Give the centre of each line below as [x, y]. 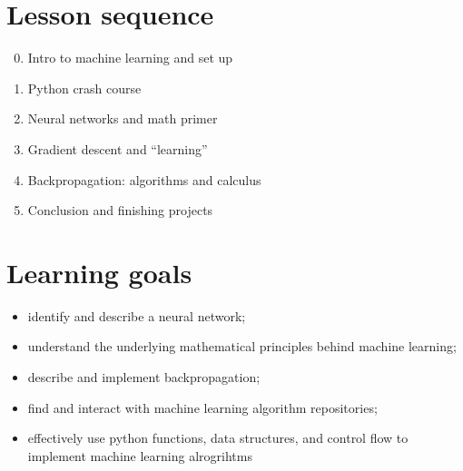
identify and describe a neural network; [137, 315]
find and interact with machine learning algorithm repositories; [202, 407]
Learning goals [99, 272]
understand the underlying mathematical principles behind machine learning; [242, 346]
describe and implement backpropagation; [144, 377]
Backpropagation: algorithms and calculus [144, 179]
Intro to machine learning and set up [130, 58]
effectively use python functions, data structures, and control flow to [218, 438]
